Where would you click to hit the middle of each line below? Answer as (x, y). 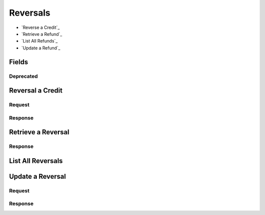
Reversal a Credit (36, 91)
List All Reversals (36, 161)
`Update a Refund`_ (41, 48)
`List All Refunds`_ (40, 41)
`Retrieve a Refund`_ (42, 34)
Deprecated (24, 76)
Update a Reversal (38, 176)
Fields (19, 62)
